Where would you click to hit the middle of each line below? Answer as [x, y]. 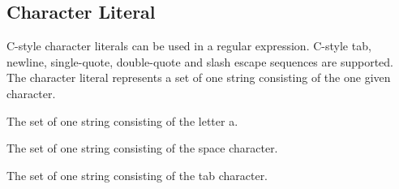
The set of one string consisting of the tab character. [137, 175]
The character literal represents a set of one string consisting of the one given [199, 77]
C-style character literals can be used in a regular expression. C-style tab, [189, 46]
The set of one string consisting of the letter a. [122, 120]
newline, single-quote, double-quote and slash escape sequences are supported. [200, 61]
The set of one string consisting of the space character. [142, 148]
